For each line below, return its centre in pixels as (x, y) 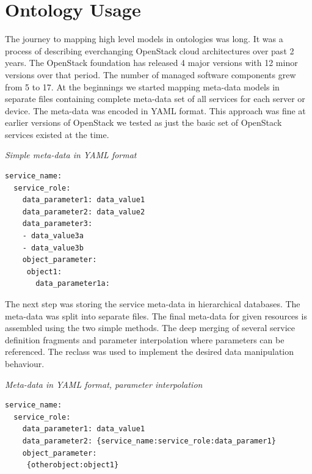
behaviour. (25, 363)
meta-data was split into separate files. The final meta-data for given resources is (156, 315)
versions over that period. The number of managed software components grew (151, 74)
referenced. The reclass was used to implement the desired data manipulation (150, 352)
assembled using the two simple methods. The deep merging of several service (150, 328)
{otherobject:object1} (73, 465)
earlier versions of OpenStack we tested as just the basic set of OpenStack (143, 122)
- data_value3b (53, 248)
